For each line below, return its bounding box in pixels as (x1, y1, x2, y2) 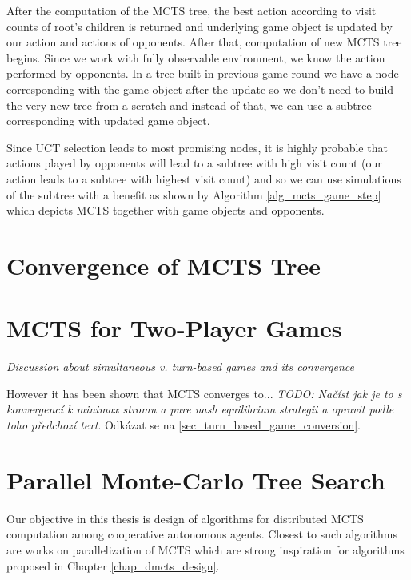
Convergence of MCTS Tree (6, 248, 321, 281)
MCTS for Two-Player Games (6, 312, 342, 344)
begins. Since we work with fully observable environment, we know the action (6, 49, 385, 66)
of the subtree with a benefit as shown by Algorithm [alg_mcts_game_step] (6, 186, 381, 203)
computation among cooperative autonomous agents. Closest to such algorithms (6, 526, 397, 542)
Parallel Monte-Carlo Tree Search (6, 463, 385, 496)
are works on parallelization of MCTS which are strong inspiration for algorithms (6, 541, 405, 558)
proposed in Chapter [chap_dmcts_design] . (6, 557, 220, 574)
